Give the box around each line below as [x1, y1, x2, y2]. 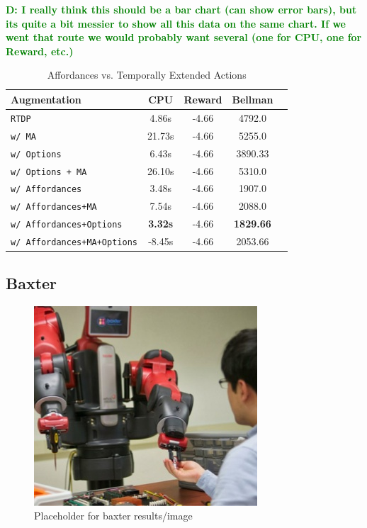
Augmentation [11, 91, 81, 106]
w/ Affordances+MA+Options [11, 237, 137, 248]
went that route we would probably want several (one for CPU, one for [6, 30, 362, 45]
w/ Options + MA [11, 167, 87, 177]
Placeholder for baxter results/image [34, 508, 193, 523]
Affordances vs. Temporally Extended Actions [47, 67, 247, 82]
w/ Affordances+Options [11, 220, 123, 230]
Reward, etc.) [6, 43, 74, 58]
